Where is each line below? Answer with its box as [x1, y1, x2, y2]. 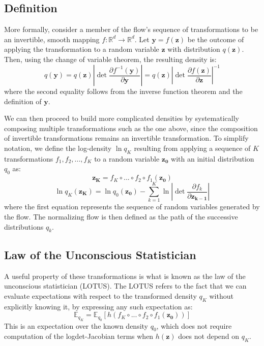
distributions [4, 221, 44, 232]
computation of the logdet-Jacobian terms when [4, 331, 154, 341]
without [209, 290, 233, 301]
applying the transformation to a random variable [4, 44, 159, 54]
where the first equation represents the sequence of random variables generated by [4, 201, 260, 212]
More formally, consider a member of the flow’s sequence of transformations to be [4, 24, 258, 35]
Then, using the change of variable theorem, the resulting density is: [4, 53, 217, 64]
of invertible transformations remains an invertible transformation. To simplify [4, 133, 249, 143]
